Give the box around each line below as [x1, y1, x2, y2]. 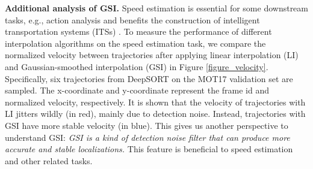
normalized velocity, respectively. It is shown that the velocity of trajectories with [5, 95, 306, 108]
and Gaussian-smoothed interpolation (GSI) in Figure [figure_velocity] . [5, 60, 268, 73]
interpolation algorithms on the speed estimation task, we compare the [5, 37, 266, 49]
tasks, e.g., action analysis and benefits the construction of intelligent [5, 13, 260, 26]
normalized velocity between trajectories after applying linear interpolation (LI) [5, 49, 299, 61]
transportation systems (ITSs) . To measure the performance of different [5, 25, 272, 38]
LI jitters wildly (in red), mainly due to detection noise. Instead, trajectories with [5, 107, 306, 120]
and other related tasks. [5, 154, 93, 167]
